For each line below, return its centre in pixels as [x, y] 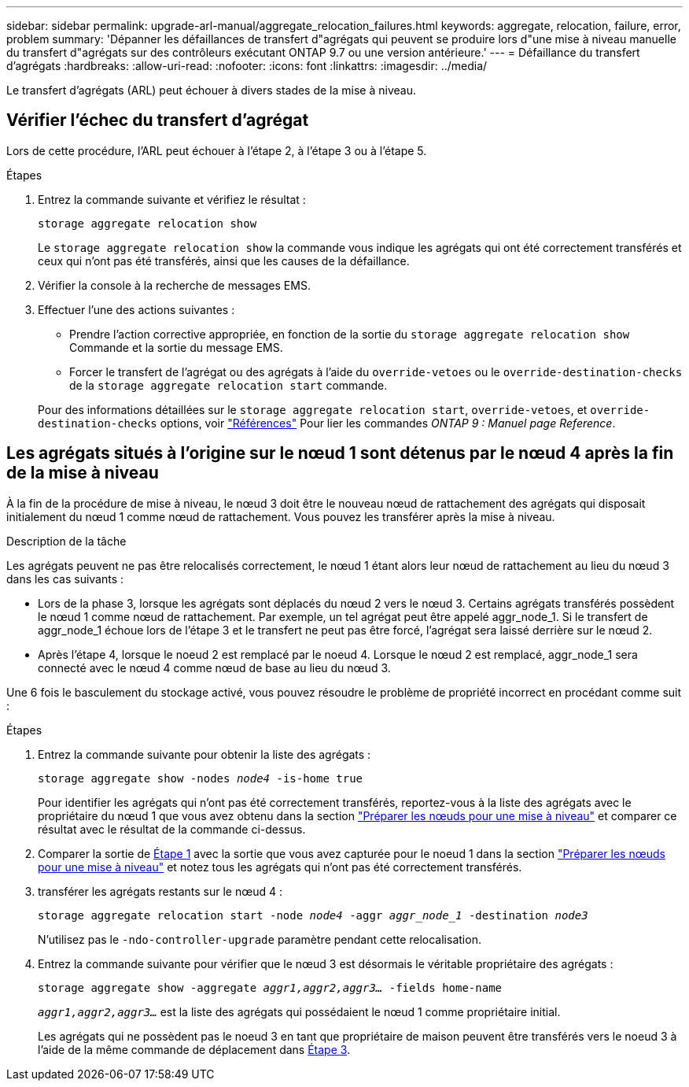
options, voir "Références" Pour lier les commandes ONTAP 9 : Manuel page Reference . [388, 423]
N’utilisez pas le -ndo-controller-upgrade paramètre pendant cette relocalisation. [260, 939]
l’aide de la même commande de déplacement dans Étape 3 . [194, 1049]
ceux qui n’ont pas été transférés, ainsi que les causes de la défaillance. [224, 261]
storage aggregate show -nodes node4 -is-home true [201, 778]
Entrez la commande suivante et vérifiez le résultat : [172, 199]
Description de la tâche [66, 541]
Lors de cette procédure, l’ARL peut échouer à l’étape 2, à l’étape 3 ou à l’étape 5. [217, 150]
